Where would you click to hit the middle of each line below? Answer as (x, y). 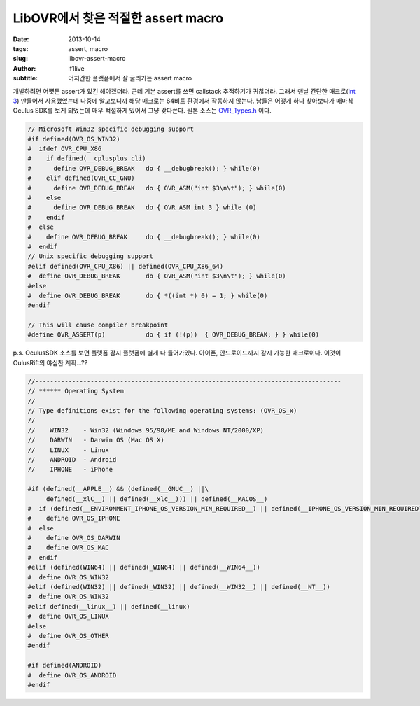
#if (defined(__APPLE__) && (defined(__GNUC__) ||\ (118, 489)
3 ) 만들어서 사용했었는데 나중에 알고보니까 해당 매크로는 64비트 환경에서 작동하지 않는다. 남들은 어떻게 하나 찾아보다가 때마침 (183, 101)
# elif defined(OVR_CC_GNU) (82, 178)
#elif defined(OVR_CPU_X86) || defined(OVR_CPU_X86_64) (126, 266)
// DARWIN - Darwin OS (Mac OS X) (96, 440)
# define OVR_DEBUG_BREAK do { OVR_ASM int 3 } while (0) (142, 207)
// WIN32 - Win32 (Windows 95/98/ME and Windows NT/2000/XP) (146, 430)
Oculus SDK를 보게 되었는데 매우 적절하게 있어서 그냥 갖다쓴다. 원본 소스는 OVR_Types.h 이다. (142, 111)
